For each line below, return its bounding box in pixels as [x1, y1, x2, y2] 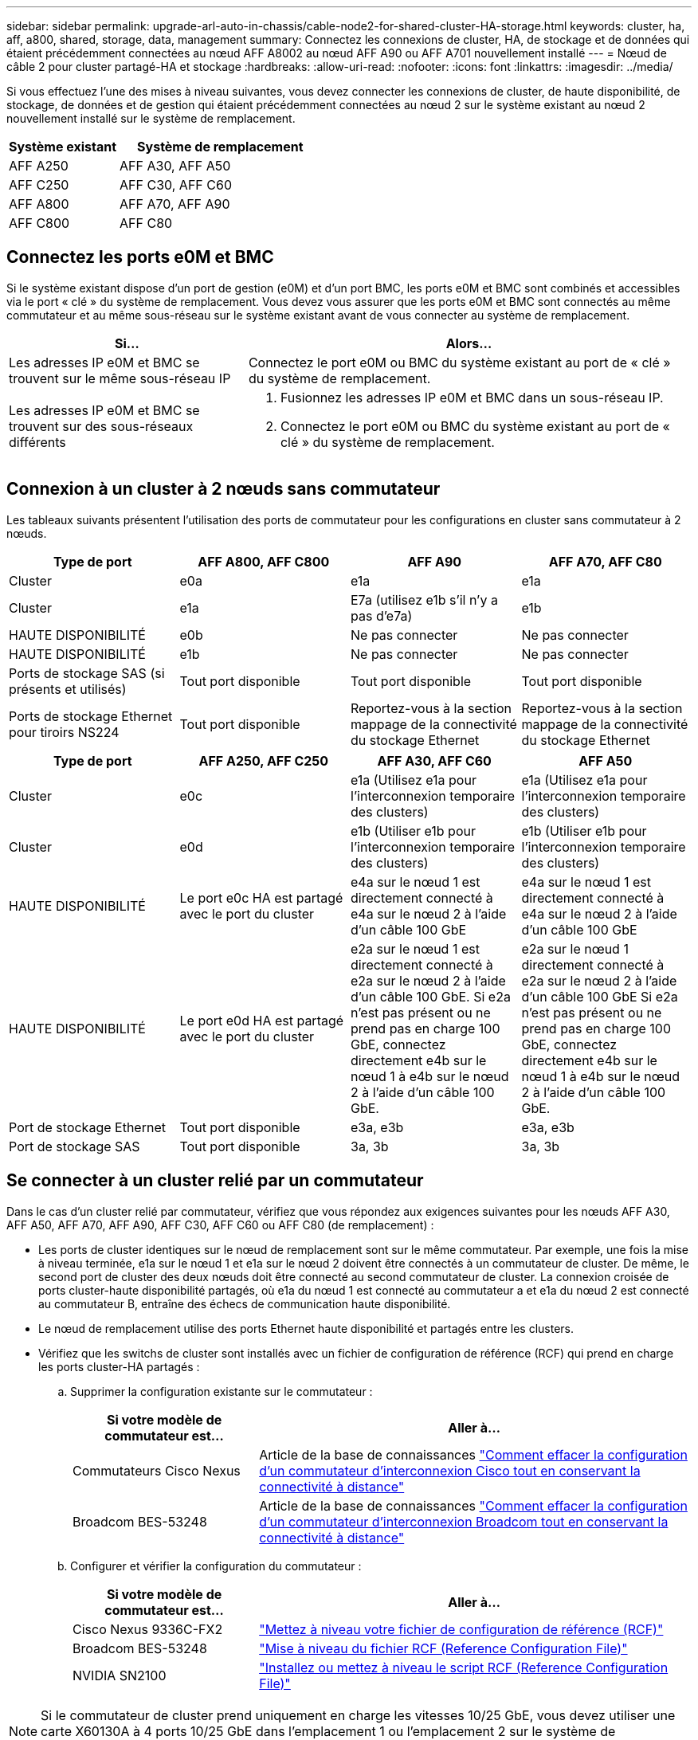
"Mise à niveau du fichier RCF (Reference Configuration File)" [259, 1640, 628, 1656]
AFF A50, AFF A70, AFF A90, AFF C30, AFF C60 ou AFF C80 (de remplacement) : [6, 1217, 434, 1232]
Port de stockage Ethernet [9, 1119, 166, 1135]
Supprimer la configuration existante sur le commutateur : [70, 1384, 373, 1398]
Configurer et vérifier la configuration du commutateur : [70, 1558, 362, 1573]
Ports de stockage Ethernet [9, 707, 173, 724]
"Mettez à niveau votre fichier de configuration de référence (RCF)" [259, 1620, 664, 1637]
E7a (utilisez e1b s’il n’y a [351, 591, 498, 608]
